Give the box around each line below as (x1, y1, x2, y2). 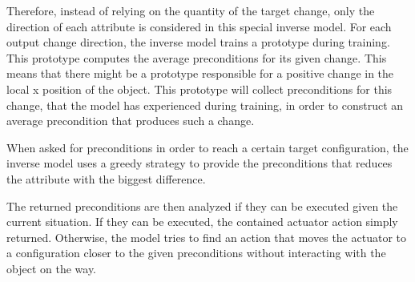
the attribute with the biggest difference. (6, 170, 206, 187)
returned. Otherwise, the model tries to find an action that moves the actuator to (6, 228, 406, 245)
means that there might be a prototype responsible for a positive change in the (6, 65, 394, 82)
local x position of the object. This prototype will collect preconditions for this (6, 80, 393, 97)
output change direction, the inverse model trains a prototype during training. (6, 34, 390, 50)
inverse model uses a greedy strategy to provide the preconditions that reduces (6, 155, 393, 171)
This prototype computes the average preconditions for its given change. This (6, 49, 387, 66)
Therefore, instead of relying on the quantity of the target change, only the (6, 2, 375, 18)
